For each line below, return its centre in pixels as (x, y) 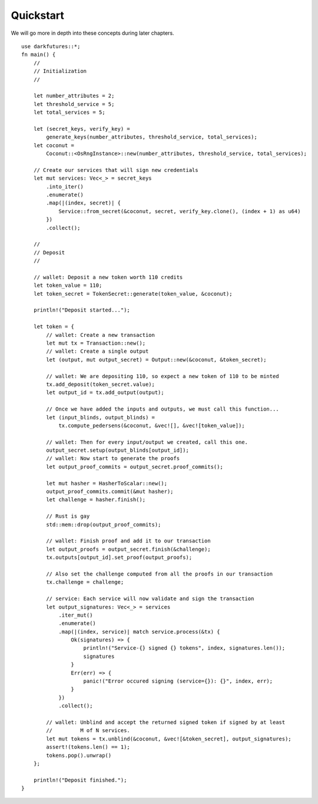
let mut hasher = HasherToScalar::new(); (107, 483)
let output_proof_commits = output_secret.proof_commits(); (135, 466)
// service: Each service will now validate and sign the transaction (150, 599)
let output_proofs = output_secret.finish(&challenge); (129, 549)
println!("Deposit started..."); (82, 310)
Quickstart (38, 15)
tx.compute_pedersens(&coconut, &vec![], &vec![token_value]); (152, 425)
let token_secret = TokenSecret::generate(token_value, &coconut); (133, 294)
